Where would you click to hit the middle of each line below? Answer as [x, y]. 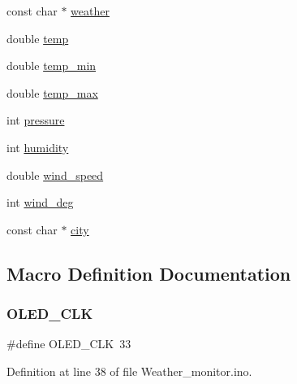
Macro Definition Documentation [149, 273]
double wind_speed [55, 175]
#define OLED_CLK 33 [69, 344]
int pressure [36, 120]
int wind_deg [40, 202]
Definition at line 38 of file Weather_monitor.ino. [129, 371]
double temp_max [52, 92]
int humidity [38, 147]
